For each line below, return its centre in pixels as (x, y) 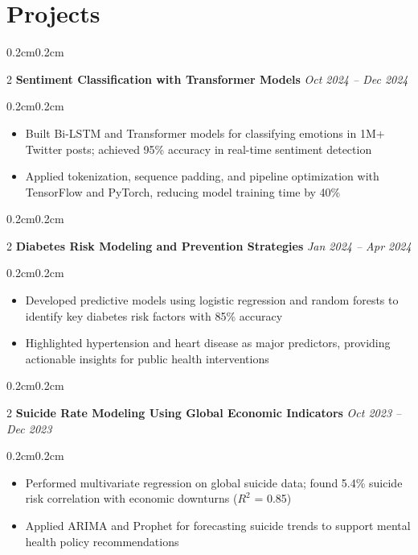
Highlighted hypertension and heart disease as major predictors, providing (208, 343)
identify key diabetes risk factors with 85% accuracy (154, 315)
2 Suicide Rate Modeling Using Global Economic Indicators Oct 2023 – (204, 413)
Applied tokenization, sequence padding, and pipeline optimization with (202, 176)
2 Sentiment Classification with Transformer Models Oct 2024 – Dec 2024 (207, 79)
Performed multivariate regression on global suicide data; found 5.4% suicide (214, 482)
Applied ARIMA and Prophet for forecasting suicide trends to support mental (218, 525)
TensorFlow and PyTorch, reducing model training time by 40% (183, 191)
